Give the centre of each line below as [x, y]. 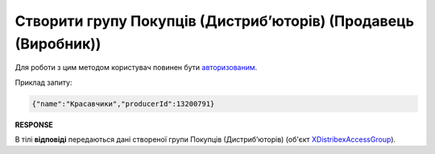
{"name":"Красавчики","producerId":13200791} [123, 104]
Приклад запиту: [43, 82]
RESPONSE [34, 124]
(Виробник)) [58, 44]
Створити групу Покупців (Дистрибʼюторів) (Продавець [215, 21]
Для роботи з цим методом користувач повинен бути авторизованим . [136, 68]
